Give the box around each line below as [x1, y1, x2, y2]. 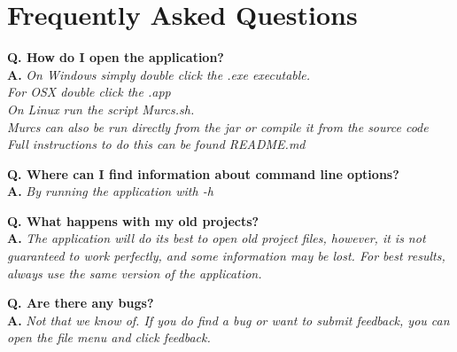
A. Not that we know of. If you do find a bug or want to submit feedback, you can [7, 310, 450, 329]
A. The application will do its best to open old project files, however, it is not [7, 229, 426, 247]
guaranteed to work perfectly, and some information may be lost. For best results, [7, 246, 445, 265]
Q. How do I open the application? [7, 48, 224, 66]
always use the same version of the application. [7, 263, 262, 282]
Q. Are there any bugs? [7, 293, 154, 312]
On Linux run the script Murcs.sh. [7, 99, 195, 118]
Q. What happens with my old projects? [7, 211, 259, 230]
